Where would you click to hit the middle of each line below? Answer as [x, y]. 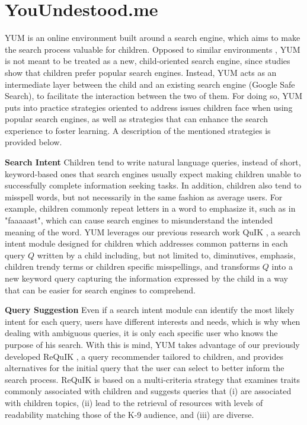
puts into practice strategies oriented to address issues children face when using [149, 107]
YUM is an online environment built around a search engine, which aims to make [153, 38]
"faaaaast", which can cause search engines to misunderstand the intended [139, 220]
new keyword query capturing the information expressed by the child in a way [146, 278]
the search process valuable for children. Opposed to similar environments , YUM [153, 49]
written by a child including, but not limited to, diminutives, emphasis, [166, 255]
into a [282, 266]
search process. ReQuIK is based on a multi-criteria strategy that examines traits [152, 379]
